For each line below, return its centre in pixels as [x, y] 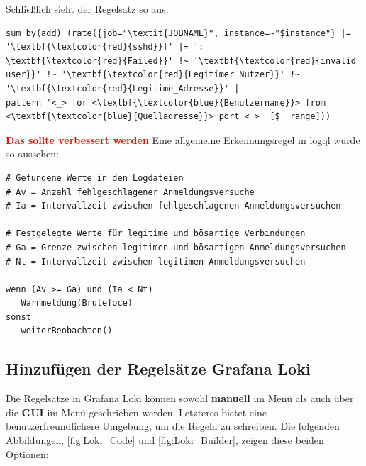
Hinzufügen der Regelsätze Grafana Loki [158, 368]
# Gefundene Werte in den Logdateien [95, 178]
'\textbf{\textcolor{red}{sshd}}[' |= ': [105, 47]
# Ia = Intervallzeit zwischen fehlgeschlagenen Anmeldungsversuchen [173, 206]
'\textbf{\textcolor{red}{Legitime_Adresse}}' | [123, 88]
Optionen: [27, 454]
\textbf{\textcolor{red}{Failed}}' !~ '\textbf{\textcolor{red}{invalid [181, 61]
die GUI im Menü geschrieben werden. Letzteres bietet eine [136, 412]
